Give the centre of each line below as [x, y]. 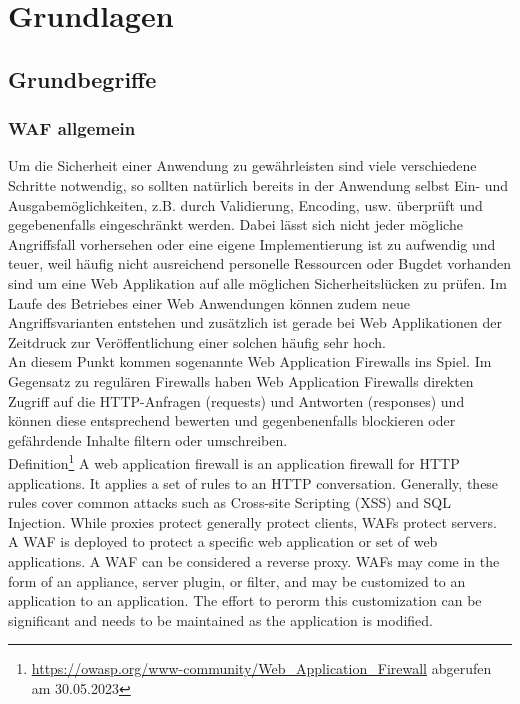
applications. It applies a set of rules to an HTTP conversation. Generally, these [253, 482]
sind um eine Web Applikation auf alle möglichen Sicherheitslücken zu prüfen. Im [257, 282]
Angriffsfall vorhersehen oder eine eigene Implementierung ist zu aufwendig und [252, 243]
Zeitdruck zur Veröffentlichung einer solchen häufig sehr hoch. [197, 341]
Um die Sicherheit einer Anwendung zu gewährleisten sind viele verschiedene [242, 165]
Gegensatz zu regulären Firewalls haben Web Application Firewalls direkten [241, 380]
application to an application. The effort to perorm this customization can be [245, 600]
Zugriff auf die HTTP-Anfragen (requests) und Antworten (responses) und [236, 400]
